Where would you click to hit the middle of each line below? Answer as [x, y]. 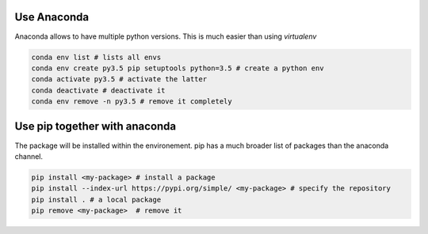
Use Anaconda [52, 17]
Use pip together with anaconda [96, 126]
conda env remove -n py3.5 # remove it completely [132, 102]
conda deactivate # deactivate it [98, 90]
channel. [29, 156]
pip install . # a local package [96, 199]
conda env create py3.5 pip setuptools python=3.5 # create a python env [178, 68]
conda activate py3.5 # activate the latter [119, 79]
